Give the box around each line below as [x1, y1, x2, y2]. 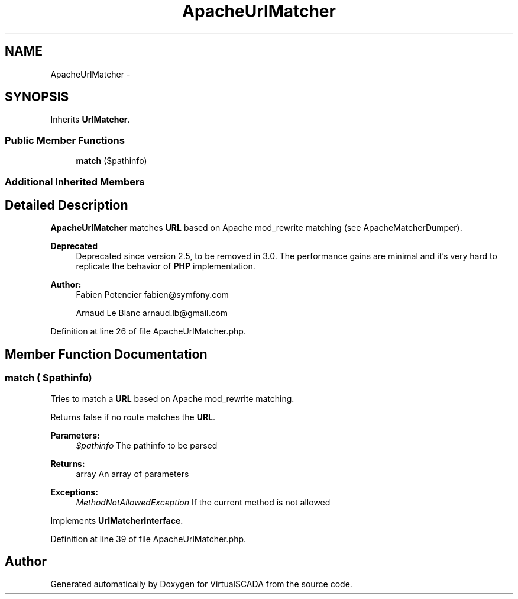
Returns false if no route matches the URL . [50, 411, 216, 422]
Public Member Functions [5, 134, 125, 146]
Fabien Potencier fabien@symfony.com [76, 289, 229, 300]
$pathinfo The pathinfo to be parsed [76, 440, 218, 450]
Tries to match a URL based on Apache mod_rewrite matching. [50, 393, 294, 404]
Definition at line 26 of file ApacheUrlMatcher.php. [50, 326, 246, 337]
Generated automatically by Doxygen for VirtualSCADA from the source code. [50, 579, 352, 590]
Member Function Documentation [5, 346, 208, 362]
